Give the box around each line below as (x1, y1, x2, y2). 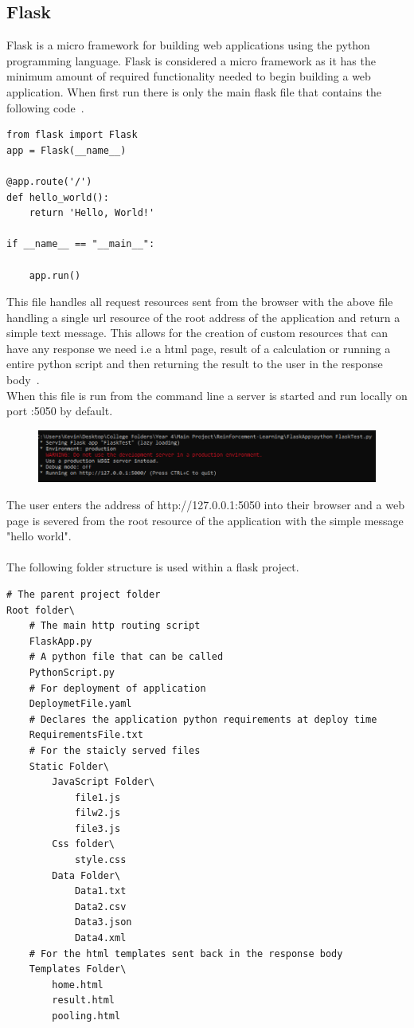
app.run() (29, 269, 81, 281)
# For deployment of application (29, 682, 206, 694)
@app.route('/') (6, 175, 92, 187)
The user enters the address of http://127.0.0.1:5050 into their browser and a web (6, 496, 404, 512)
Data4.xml (74, 932, 127, 944)
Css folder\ (52, 838, 115, 850)
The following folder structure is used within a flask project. (6, 559, 299, 575)
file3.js (74, 822, 121, 834)
